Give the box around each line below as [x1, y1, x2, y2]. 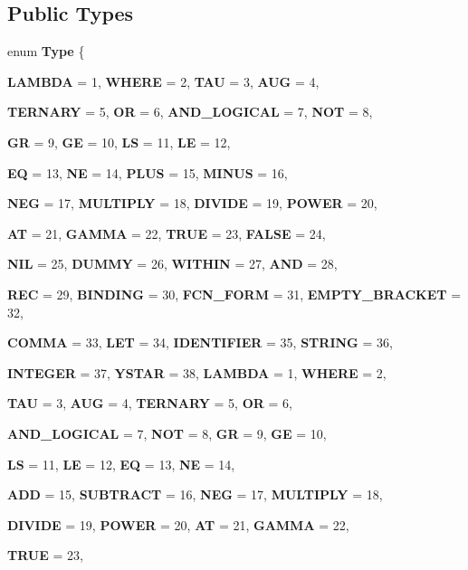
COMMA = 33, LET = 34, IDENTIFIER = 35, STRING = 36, [7, 333, 393, 352]
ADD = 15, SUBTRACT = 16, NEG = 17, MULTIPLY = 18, [7, 485, 383, 504]
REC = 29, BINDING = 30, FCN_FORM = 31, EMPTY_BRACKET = [7, 284, 462, 303]
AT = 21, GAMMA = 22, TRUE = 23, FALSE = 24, [7, 223, 326, 242]
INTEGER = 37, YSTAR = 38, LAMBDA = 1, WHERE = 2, [7, 363, 387, 382]
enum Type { [7, 42, 85, 61]
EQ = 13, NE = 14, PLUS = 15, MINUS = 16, [7, 163, 288, 182]
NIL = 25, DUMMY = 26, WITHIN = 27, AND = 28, [7, 254, 338, 273]
